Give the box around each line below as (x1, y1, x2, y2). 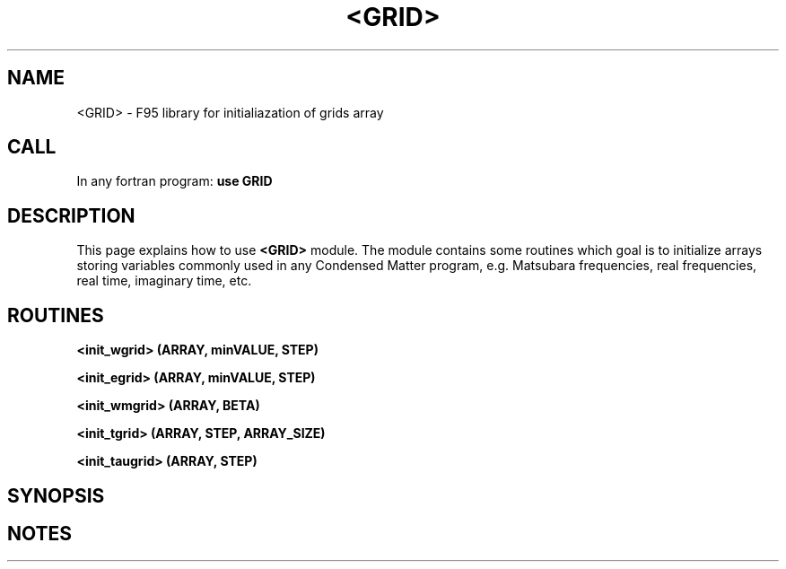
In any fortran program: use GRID (76, 173, 273, 189)
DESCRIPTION (7, 204, 135, 227)
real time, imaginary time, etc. (76, 273, 252, 289)
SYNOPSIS (7, 484, 105, 507)
